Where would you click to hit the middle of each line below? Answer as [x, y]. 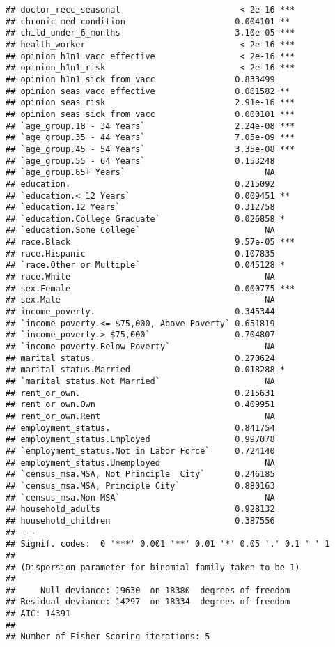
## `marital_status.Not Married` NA [140, 381]
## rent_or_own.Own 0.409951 [140, 405]
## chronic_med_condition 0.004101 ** [148, 21]
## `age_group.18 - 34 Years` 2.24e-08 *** [150, 126]
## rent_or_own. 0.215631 [140, 393]
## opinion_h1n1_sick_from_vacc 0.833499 [140, 79]
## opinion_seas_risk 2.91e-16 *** [150, 103]
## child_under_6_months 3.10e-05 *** [150, 33]
